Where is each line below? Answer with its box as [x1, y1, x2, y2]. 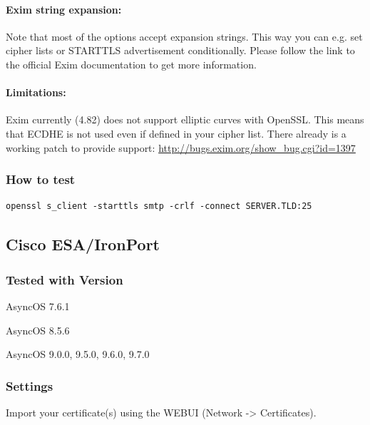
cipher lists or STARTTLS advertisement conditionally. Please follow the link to [6, 43, 355, 58]
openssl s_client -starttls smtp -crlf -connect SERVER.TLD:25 [6, 201, 312, 212]
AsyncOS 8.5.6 [6, 322, 70, 337]
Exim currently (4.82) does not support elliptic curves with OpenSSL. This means [6, 112, 364, 127]
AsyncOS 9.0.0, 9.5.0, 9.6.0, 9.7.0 [6, 347, 150, 362]
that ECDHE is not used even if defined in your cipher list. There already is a [6, 126, 346, 140]
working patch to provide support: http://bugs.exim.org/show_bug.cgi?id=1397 [6, 140, 356, 155]
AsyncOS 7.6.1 [6, 298, 70, 313]
